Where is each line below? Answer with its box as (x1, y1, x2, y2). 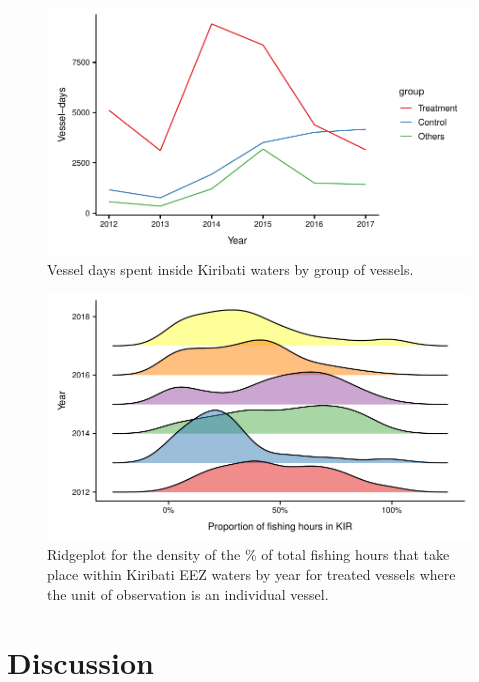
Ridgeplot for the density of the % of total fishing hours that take (47, 544, 450, 565)
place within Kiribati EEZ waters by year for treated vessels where (47, 564, 456, 585)
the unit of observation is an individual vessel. (47, 583, 329, 604)
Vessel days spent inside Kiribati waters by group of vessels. (47, 258, 414, 279)
